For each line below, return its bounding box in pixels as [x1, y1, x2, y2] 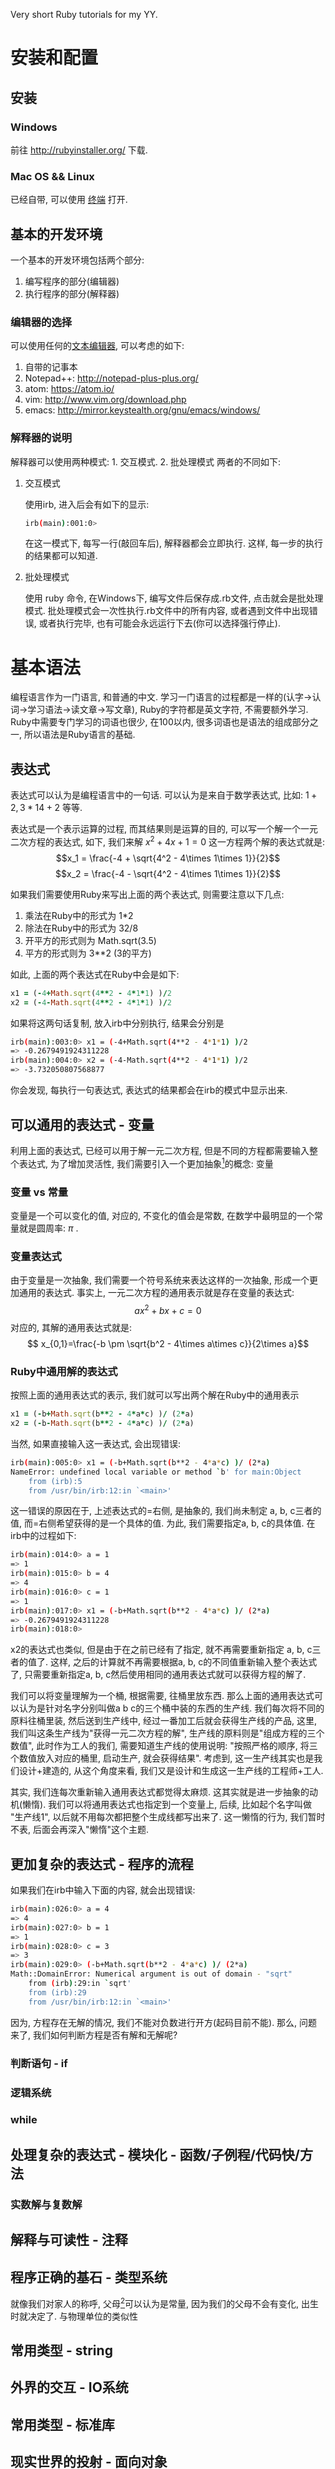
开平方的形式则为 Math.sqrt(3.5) [24, 934, 157, 946]
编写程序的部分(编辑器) [24, 275, 120, 287]
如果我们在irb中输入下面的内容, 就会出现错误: [10, 1884, 196, 1896]
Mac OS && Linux [10, 169, 95, 183]
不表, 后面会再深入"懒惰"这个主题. [10, 1824, 150, 1836]
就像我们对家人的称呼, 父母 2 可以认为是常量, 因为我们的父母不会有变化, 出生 [10, 2295, 320, 2309]
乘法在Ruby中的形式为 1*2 [24, 909, 134, 921]
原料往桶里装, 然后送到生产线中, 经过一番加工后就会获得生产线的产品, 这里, [10, 1715, 317, 1727]
